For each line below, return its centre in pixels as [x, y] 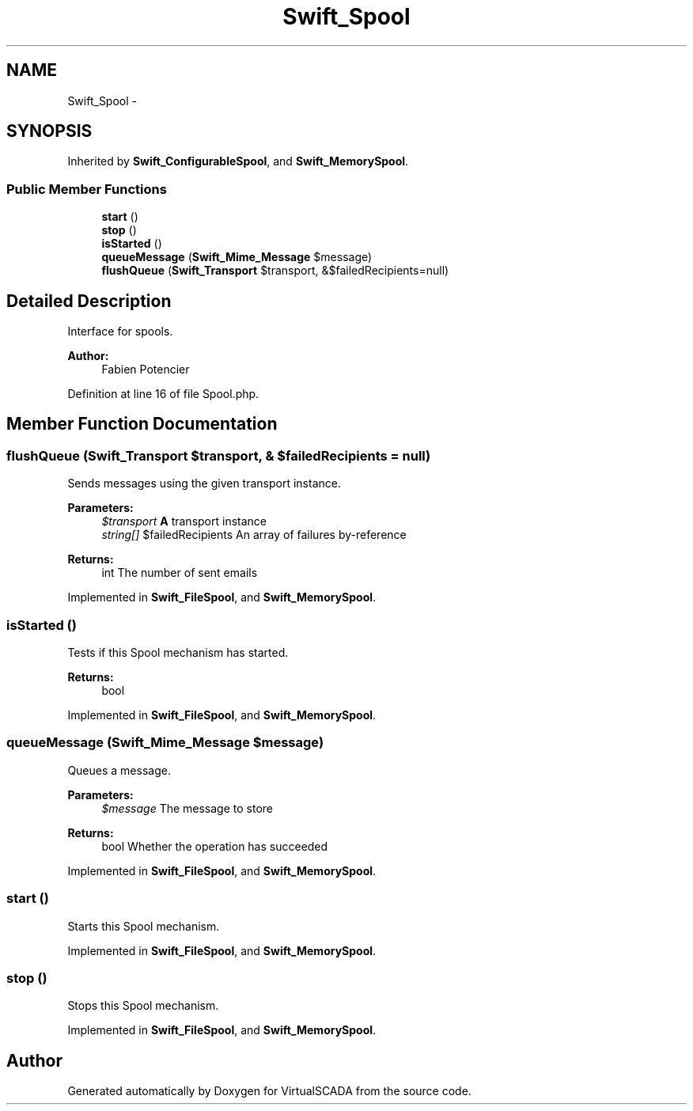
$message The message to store [187, 808]
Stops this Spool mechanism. [143, 1006]
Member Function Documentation [142, 424]
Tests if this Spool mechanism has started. [178, 652]
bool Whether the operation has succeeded [215, 846]
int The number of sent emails [180, 573]
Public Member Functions [87, 189]
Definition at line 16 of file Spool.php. [163, 394]
